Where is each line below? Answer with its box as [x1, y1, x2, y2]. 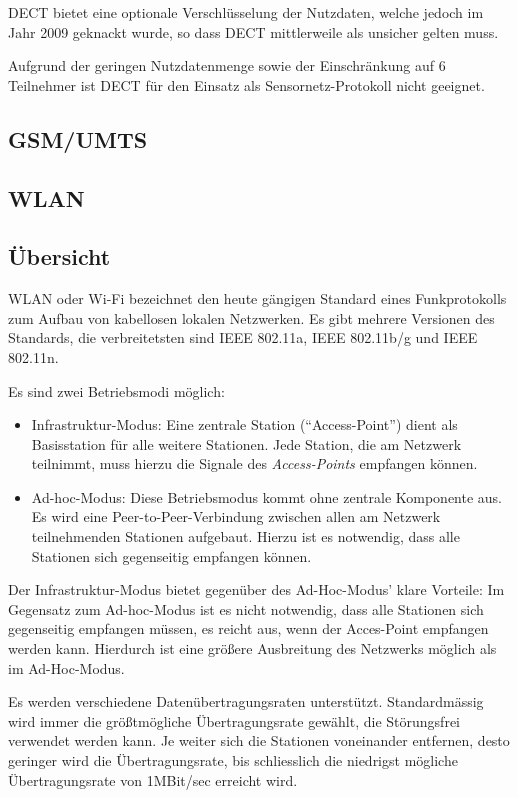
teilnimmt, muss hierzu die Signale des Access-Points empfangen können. [31, 453, 478, 474]
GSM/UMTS [8, 123, 148, 154]
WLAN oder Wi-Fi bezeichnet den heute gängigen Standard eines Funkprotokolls [8, 288, 507, 309]
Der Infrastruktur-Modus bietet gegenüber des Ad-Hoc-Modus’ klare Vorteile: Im [8, 579, 505, 600]
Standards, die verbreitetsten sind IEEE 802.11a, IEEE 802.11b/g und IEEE [8, 327, 478, 348]
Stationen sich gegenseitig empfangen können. [31, 545, 312, 566]
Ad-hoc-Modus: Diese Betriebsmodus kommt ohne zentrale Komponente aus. [31, 486, 503, 507]
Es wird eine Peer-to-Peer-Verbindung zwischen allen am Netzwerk [31, 506, 441, 527]
